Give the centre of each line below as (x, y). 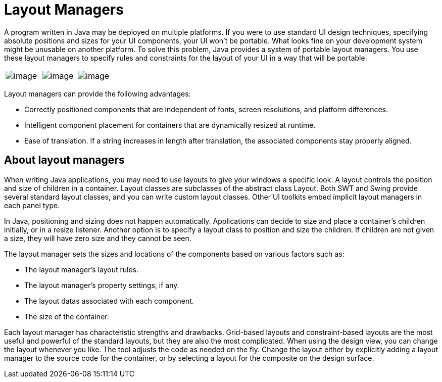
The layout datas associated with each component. (109, 301)
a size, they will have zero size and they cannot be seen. (98, 238)
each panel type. (32, 205)
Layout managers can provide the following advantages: (97, 93)
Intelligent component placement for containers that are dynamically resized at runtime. (170, 125)
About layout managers (64, 160)
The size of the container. (67, 316)
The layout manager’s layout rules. (82, 269)
